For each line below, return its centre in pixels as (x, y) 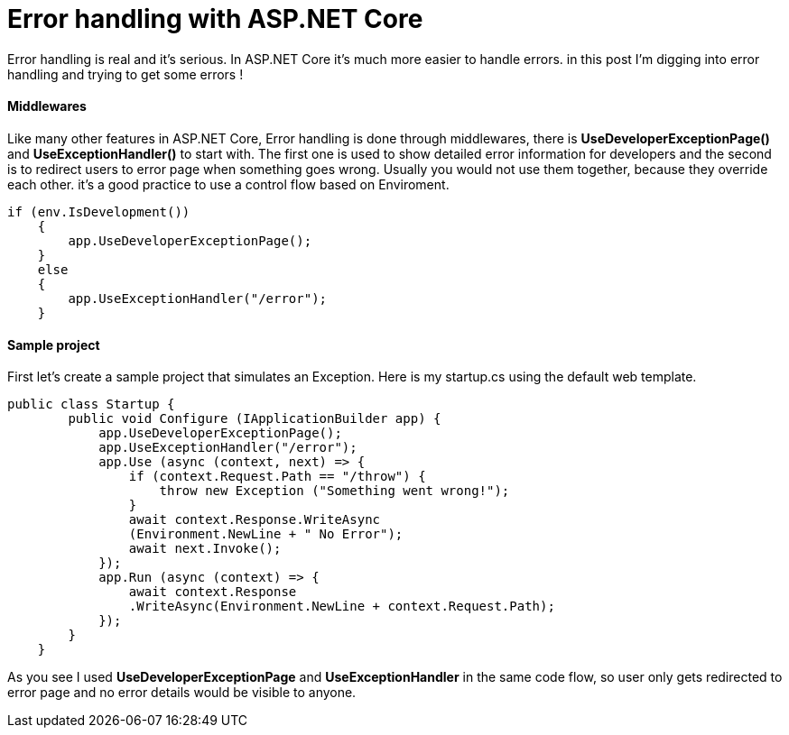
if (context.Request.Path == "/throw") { (277, 477)
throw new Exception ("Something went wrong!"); (334, 491)
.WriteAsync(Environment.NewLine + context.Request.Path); (342, 606)
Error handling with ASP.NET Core (215, 19)
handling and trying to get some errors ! (125, 74)
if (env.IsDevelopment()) (99, 211)
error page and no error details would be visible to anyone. (182, 693)
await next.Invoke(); (205, 549)
